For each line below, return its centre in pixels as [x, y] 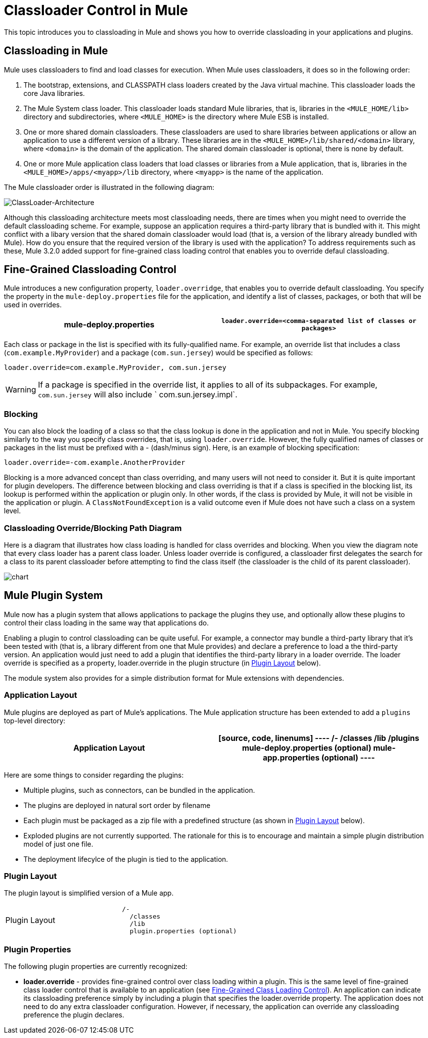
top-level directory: [35, 720]
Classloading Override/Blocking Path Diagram [93, 528]
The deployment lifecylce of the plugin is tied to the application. [126, 859]
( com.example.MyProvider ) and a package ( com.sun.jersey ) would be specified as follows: [159, 353]
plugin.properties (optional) [183, 931]
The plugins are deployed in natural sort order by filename [117, 805]
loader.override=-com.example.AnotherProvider [95, 463]
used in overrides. [33, 305]
